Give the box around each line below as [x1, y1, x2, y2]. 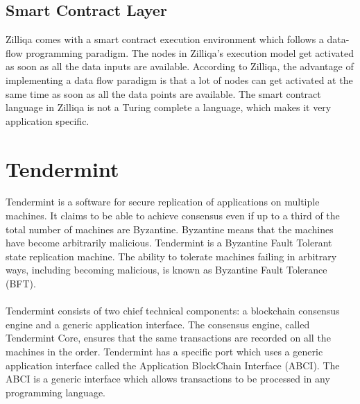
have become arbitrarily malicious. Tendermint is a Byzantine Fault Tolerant [6, 235, 332, 250]
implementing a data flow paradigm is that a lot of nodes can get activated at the [6, 72, 353, 87]
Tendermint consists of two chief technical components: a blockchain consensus [6, 303, 340, 318]
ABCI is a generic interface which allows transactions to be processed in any [6, 371, 330, 386]
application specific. [6, 113, 89, 128]
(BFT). [6, 276, 36, 291]
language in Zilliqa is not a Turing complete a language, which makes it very [6, 100, 332, 115]
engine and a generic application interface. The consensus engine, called [6, 317, 310, 331]
